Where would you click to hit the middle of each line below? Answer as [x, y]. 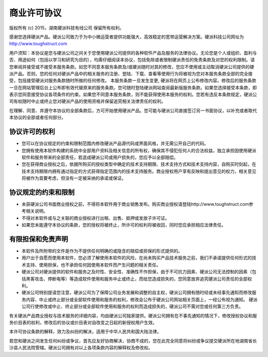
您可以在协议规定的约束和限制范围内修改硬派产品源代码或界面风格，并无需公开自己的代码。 [115, 143]
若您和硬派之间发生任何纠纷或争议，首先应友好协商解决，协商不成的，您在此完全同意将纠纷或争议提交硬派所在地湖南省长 [133, 341]
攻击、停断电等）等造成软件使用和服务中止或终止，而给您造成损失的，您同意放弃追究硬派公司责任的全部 [141, 279]
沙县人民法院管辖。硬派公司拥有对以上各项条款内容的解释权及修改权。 [81, 348]
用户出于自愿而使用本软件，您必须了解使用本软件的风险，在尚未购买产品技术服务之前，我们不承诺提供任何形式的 [137, 258]
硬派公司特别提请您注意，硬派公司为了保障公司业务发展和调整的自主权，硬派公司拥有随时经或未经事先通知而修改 [137, 293]
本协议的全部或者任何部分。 [37, 118]
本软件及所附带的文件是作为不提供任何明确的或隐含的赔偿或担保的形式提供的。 [102, 251]
